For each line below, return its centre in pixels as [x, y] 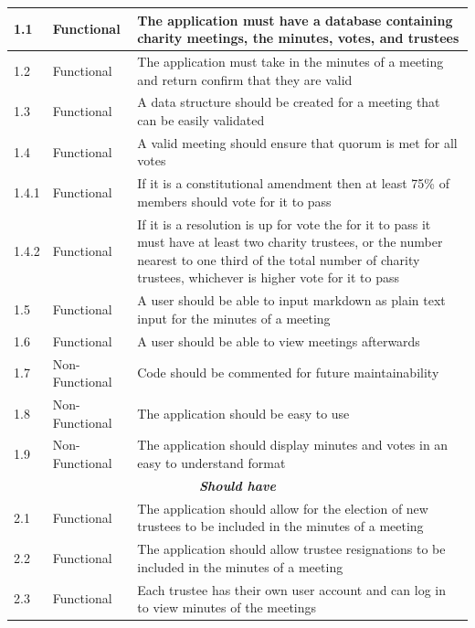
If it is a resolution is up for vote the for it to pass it [284, 224]
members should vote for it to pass [234, 201]
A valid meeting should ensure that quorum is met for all [297, 142]
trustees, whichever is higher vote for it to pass [269, 277]
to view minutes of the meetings [227, 607]
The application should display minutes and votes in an [293, 445]
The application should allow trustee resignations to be [291, 549]
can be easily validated [201, 119]
